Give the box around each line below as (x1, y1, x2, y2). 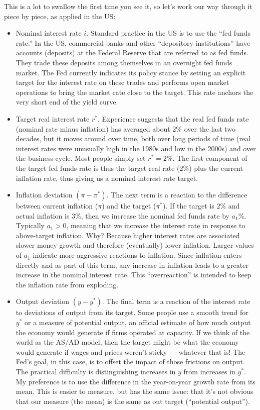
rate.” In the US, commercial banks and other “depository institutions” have (16, 37, 250, 48)
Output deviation (16, 296, 70, 306)
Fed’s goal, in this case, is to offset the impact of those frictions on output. (16, 356, 245, 367)
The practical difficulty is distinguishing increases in (16, 366, 176, 376)
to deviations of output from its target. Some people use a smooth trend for (16, 307, 248, 318)
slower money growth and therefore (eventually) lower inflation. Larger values (16, 240, 254, 250)
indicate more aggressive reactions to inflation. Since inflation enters (33, 250, 242, 260)
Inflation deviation (16, 189, 73, 200)
